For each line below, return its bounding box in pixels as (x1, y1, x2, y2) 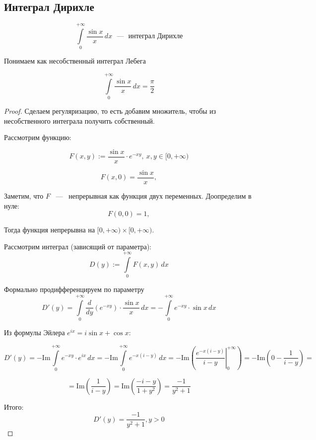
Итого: (4, 401, 24, 412)
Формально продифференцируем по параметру (4, 284, 144, 294)
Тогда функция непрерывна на (4, 224, 95, 235)
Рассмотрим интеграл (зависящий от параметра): (4, 241, 152, 251)
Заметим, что (4, 190, 44, 201)
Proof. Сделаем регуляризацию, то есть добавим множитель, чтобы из (4, 106, 216, 116)
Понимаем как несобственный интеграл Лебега (4, 56, 146, 66)
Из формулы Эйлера (4, 327, 65, 338)
